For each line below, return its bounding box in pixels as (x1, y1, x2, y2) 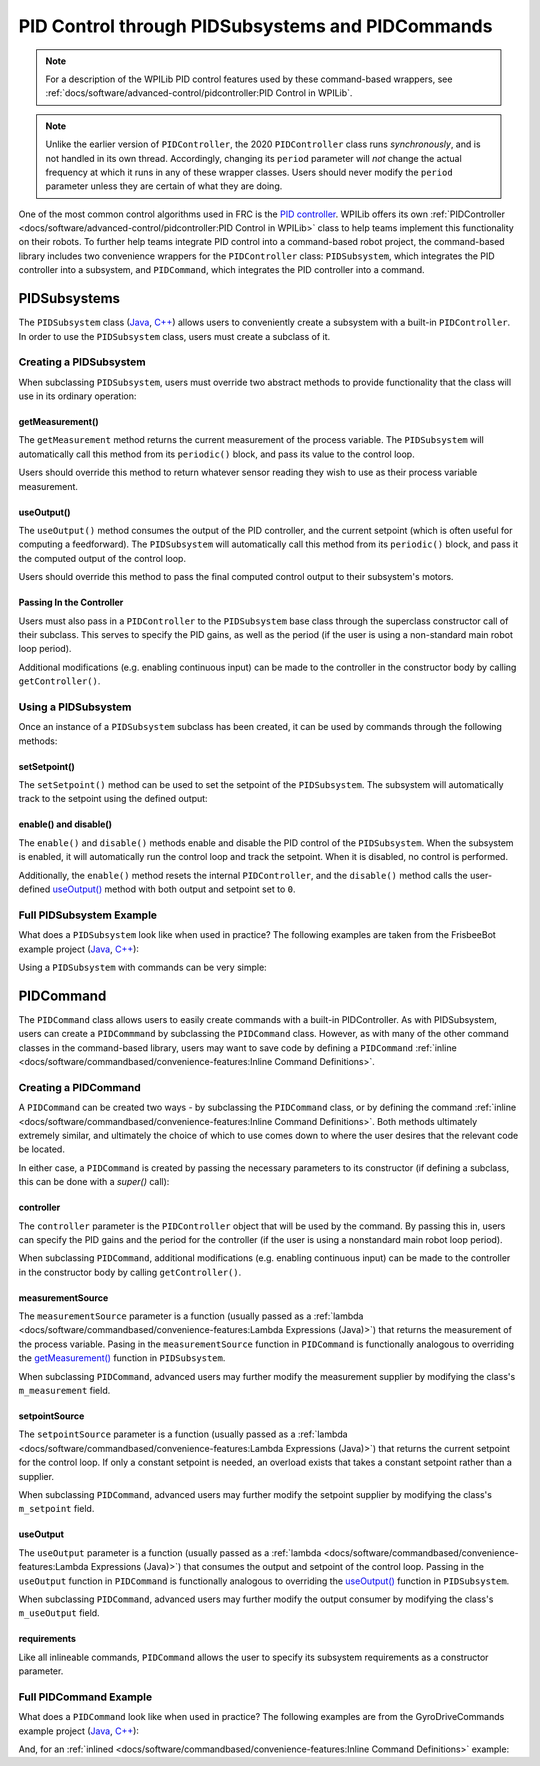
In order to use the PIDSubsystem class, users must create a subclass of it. (18, 330, 331, 342)
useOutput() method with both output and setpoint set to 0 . (52, 883, 296, 895)
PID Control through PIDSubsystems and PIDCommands (18, 15, 493, 37)
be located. (18, 1143, 65, 1155)
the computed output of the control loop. (18, 552, 187, 564)
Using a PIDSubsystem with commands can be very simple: (18, 961, 267, 973)
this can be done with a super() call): (18, 1176, 170, 1188)
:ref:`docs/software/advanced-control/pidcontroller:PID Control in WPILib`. (45, 87, 353, 99)
